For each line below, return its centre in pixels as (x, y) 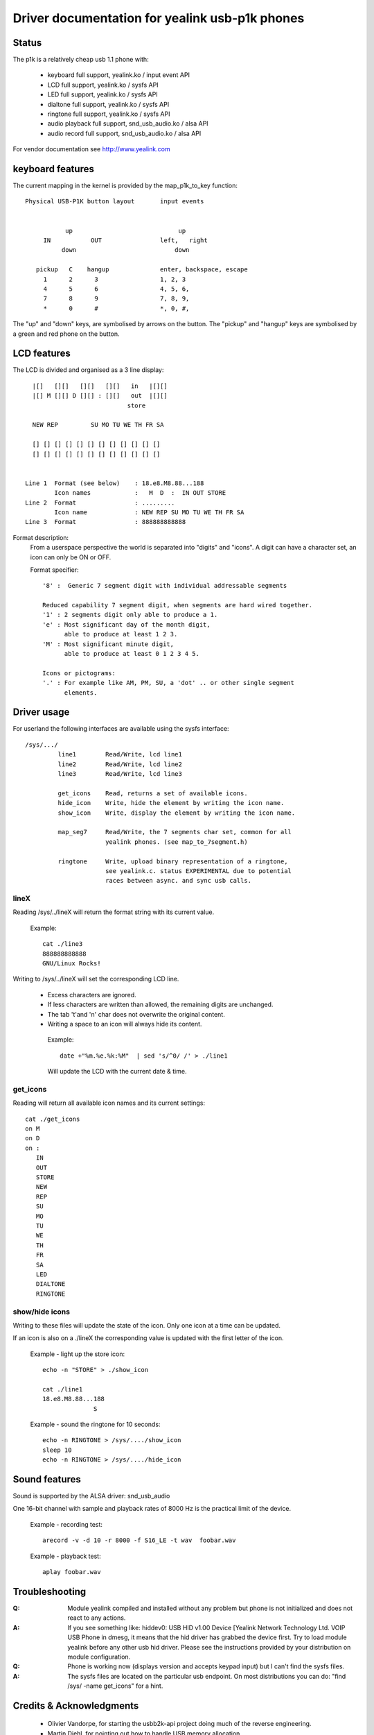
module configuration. (99, 1657)
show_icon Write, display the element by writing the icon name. (177, 813)
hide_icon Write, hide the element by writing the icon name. (171, 803)
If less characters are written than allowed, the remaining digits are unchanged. (160, 1005)
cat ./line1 (63, 1389)
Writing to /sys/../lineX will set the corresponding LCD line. (96, 979)
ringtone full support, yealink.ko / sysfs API (109, 114)
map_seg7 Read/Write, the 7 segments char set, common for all (175, 832)
